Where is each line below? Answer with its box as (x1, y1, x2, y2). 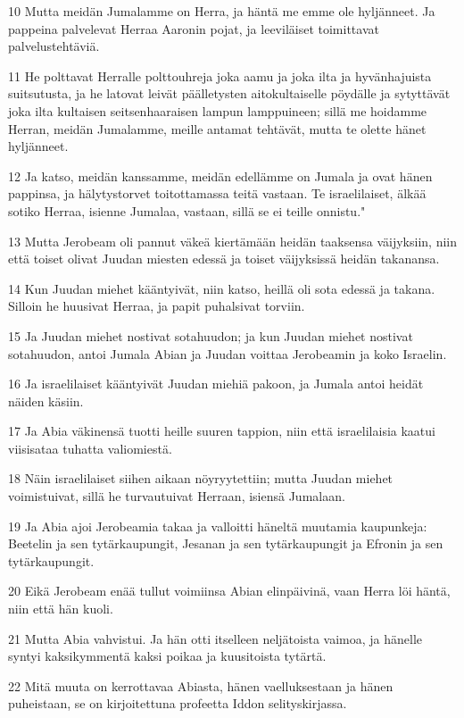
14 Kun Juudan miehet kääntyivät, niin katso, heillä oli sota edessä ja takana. (8, 279, 435, 297)
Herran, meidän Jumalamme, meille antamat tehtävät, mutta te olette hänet (8, 119, 427, 138)
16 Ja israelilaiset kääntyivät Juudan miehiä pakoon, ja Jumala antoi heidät (8, 374, 424, 393)
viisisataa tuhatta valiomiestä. (8, 438, 172, 457)
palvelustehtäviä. (8, 37, 100, 55)
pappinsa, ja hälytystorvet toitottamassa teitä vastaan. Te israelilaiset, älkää (8, 184, 427, 203)
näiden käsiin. (8, 391, 84, 410)
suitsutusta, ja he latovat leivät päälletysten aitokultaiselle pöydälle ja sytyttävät (8, 84, 451, 103)
